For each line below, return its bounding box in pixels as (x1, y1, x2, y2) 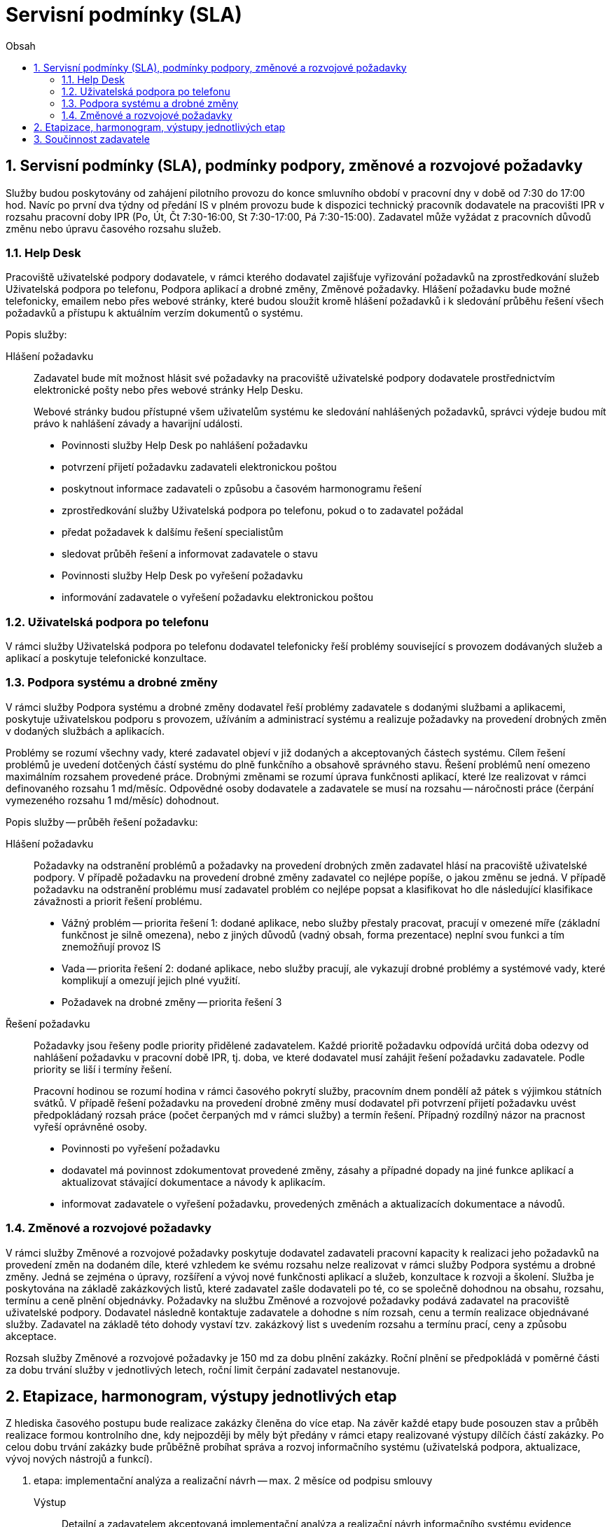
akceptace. (6, 1329, 57, 1342)
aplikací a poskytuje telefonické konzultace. (6, 652, 207, 665)
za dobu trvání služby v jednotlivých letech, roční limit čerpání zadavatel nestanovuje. (6, 1363, 401, 1376)
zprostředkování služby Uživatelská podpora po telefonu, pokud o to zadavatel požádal (62, 504, 464, 517)
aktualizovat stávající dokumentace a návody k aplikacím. (62, 1175, 326, 1188)
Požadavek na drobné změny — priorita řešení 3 (62, 995, 282, 1008)
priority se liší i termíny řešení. (34, 1063, 172, 1075)
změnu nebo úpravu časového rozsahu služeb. (6, 222, 221, 235)
